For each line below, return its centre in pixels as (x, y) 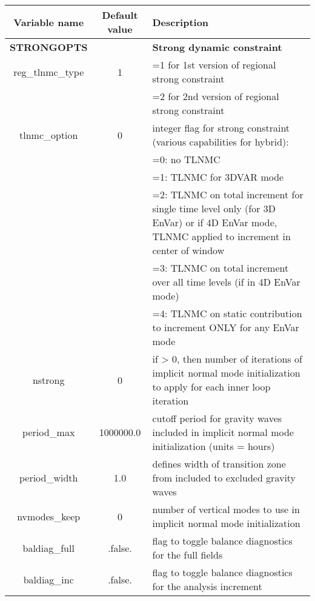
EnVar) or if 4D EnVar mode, (215, 222)
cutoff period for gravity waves (217, 418)
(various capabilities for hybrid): (220, 142)
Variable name (49, 22)
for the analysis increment (207, 586)
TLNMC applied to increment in (221, 236)
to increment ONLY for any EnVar (226, 327)
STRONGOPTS (49, 47)
